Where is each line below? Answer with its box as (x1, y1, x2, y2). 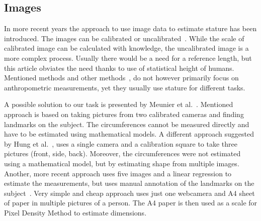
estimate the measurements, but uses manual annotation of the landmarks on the (4, 178, 254, 188)
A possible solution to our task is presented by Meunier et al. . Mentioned (4, 99, 233, 109)
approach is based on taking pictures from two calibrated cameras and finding (4, 108, 244, 119)
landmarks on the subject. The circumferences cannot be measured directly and (4, 119, 249, 129)
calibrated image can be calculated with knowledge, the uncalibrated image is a (4, 43, 249, 53)
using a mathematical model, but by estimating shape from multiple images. (4, 158, 239, 168)
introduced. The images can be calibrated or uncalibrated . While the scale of (4, 33, 244, 43)
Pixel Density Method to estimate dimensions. (4, 207, 147, 217)
